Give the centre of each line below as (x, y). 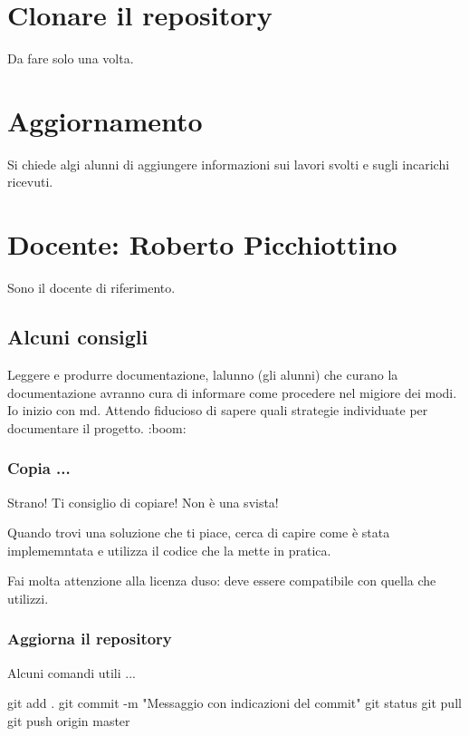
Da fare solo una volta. (71, 58)
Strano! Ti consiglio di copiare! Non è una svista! (143, 502)
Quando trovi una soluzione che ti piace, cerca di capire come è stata (199, 533)
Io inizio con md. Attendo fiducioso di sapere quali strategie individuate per (218, 410)
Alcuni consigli (78, 337)
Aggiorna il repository (90, 639)
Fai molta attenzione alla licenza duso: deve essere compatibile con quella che (222, 581)
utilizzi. (28, 598)
